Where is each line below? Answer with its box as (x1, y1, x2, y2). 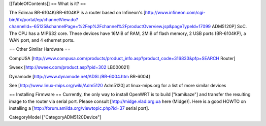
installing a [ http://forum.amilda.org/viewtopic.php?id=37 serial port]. (9, 105, 150, 111)
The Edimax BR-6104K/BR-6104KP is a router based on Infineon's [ (9, 10, 145, 16)
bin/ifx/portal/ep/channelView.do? (9, 16, 78, 22)
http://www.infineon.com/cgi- (145, 10, 205, 16)
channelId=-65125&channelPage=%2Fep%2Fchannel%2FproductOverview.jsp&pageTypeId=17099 (9, 24, 211, 30)
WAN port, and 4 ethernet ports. (9, 37, 75, 43)
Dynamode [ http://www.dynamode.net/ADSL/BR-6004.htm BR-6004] (9, 73, 150, 79)
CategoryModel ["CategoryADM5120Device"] (9, 114, 101, 120)
